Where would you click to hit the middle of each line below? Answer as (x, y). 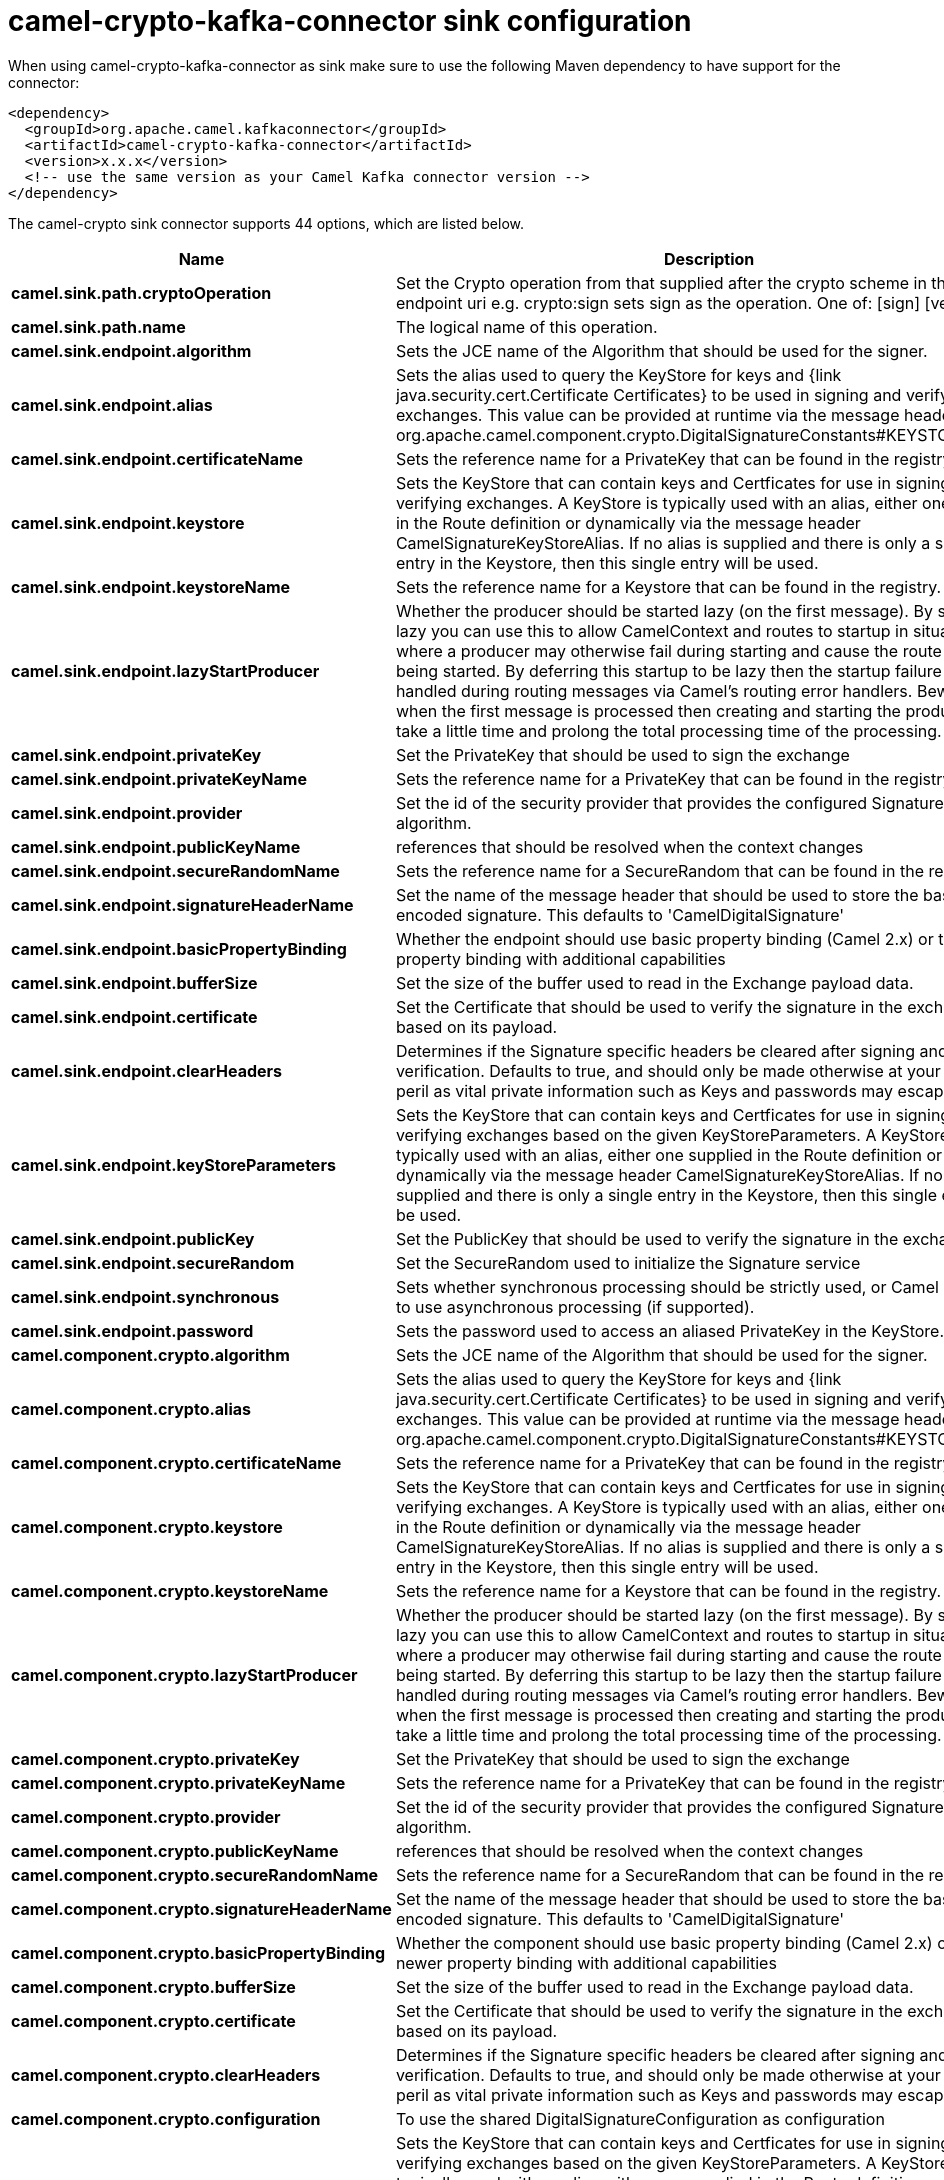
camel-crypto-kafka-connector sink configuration (350, 21)
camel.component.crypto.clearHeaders (166, 2074)
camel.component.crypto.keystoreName (170, 1590)
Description (709, 258)
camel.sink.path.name (98, 326)
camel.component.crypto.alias (131, 1408)
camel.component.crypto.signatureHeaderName (201, 1908)
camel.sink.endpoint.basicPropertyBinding (179, 948)
